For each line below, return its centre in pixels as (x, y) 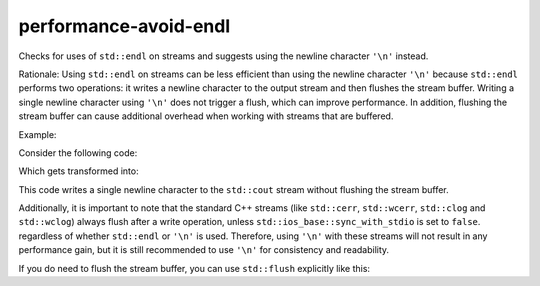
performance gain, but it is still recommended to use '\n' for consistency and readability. (204, 250)
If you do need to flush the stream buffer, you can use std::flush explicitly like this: (194, 268)
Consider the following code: (78, 152)
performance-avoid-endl (124, 26)
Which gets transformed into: (78, 171)
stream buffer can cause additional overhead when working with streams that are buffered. (206, 116)
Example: (37, 134)
